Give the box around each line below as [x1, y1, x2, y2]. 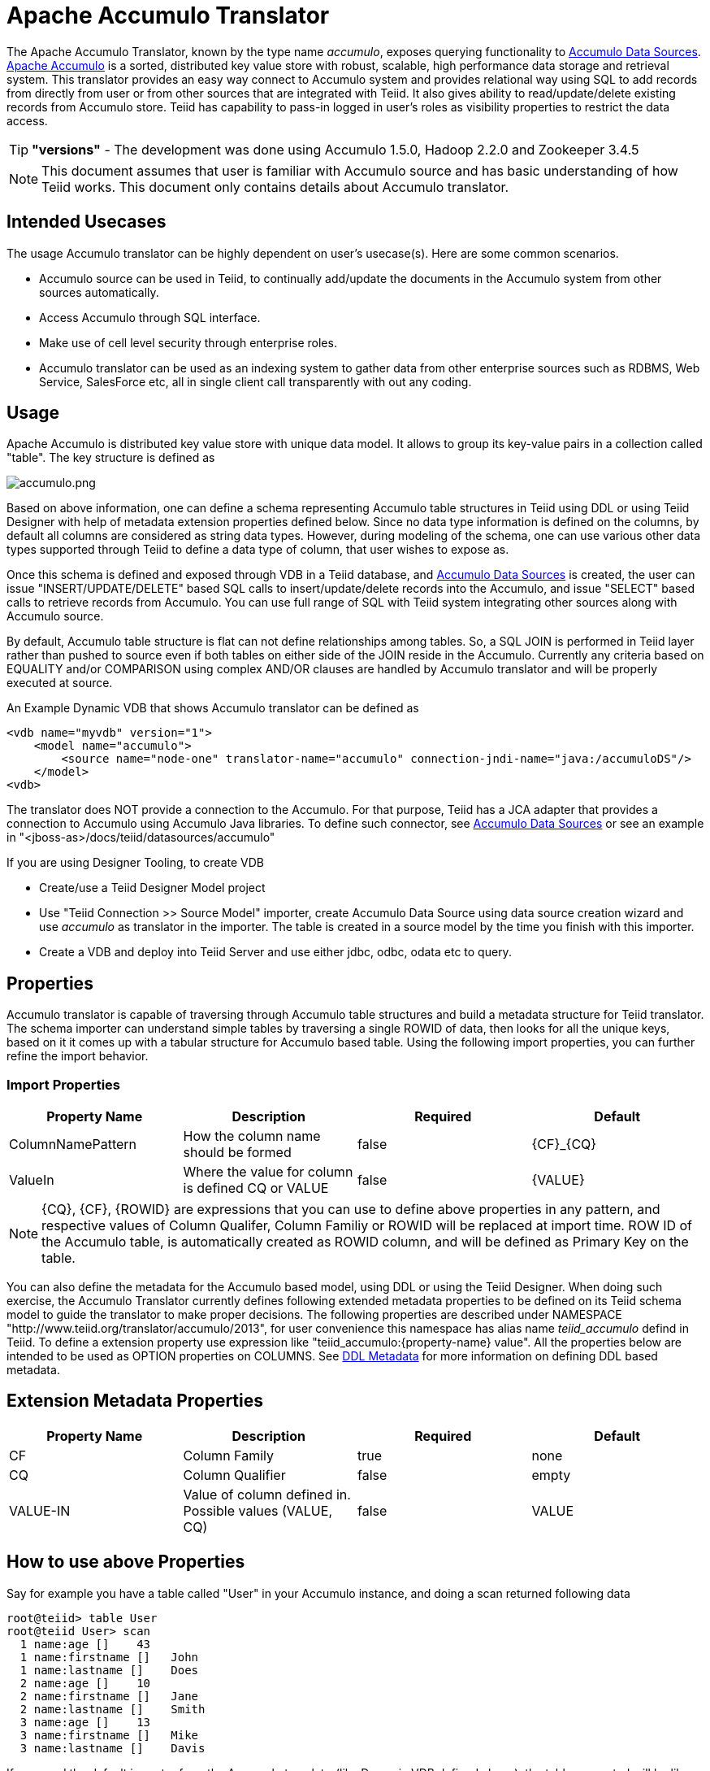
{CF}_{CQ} [531, 1136, 597, 1153]
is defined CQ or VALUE [183, 1180, 329, 1197]
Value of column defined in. [183, 1486, 351, 1503]
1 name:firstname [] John [19, 1650, 199, 1664]
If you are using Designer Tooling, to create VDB [6, 855, 264, 870]
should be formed [183, 1144, 292, 1161]
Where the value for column [183, 1164, 353, 1181]
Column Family [183, 1447, 274, 1464]
